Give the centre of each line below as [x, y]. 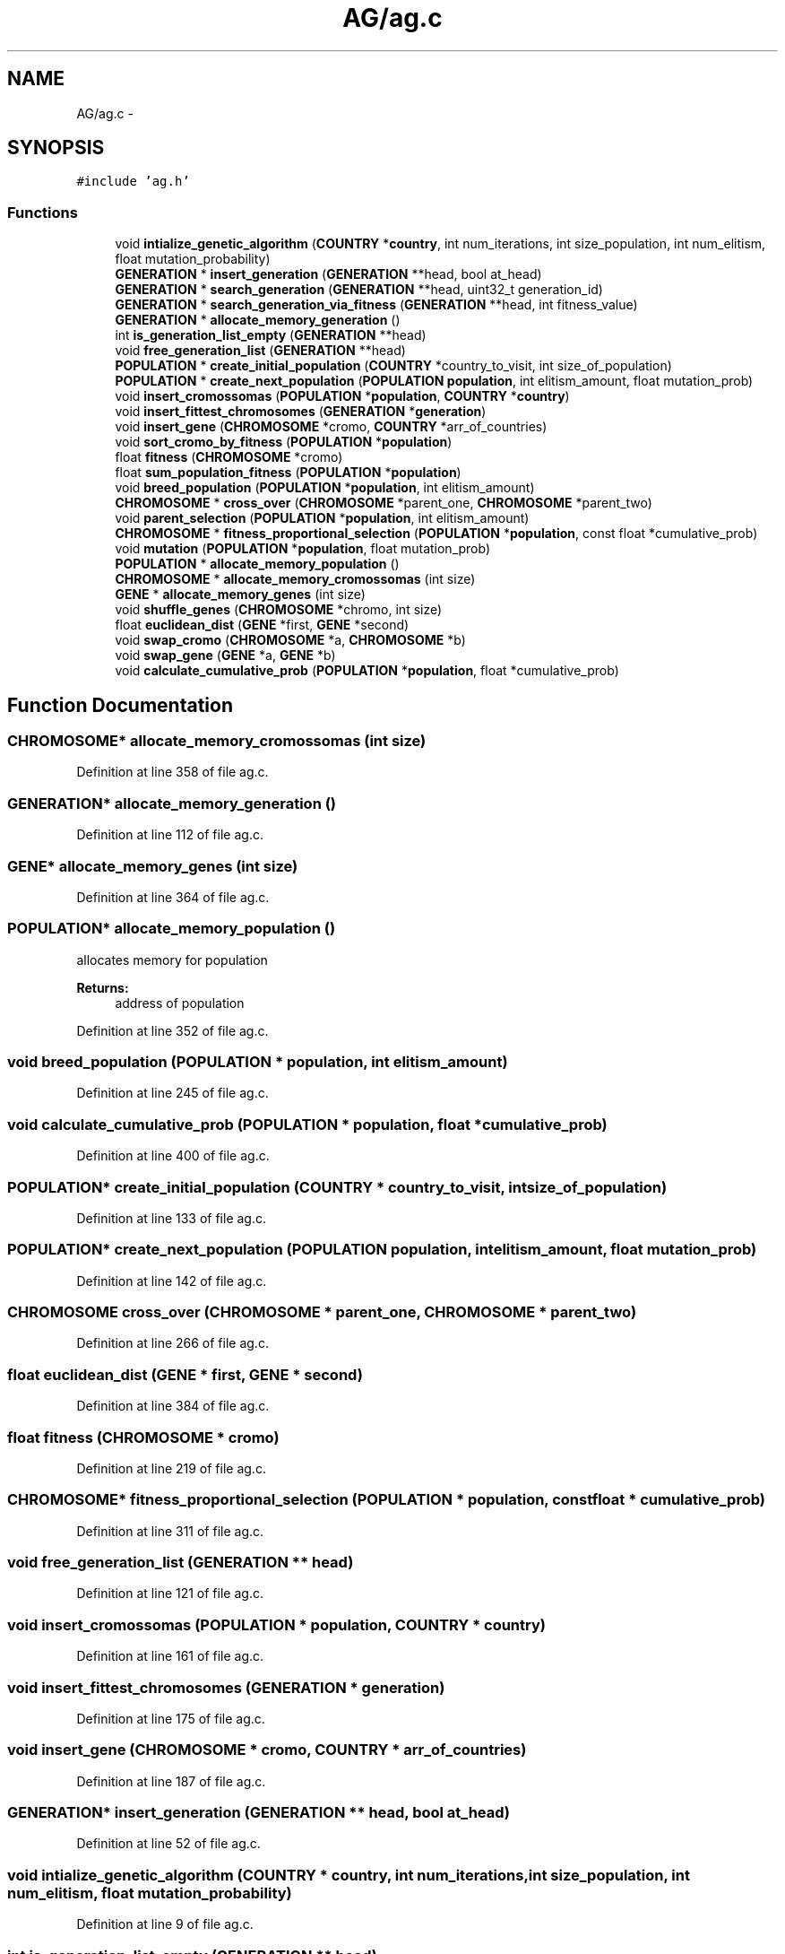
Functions [43, 212]
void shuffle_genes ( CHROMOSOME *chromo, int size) [279, 610]
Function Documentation [120, 705]
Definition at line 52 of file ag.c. [168, 1844]
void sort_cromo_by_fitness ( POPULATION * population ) [284, 442]
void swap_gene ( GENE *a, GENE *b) [225, 656]
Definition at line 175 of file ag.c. [171, 1718]
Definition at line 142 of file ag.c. [172, 1281]
